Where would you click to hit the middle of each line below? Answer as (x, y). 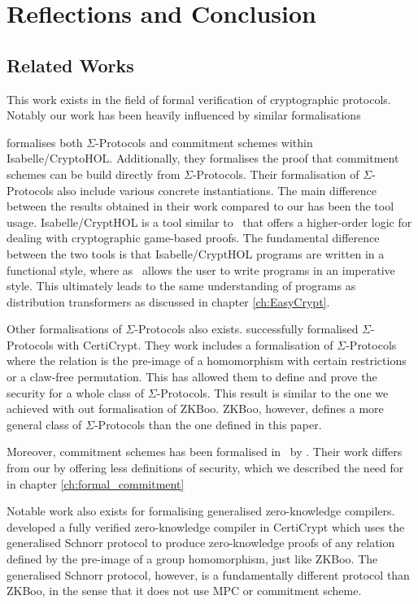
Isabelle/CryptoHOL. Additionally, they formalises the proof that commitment (203, 158)
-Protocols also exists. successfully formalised (246, 329)
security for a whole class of (76, 392)
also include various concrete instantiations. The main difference (217, 190)
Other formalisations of (64, 329)
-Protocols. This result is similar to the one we (272, 392)
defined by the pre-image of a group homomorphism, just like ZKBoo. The (192, 559)
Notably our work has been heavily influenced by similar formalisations (184, 115)
